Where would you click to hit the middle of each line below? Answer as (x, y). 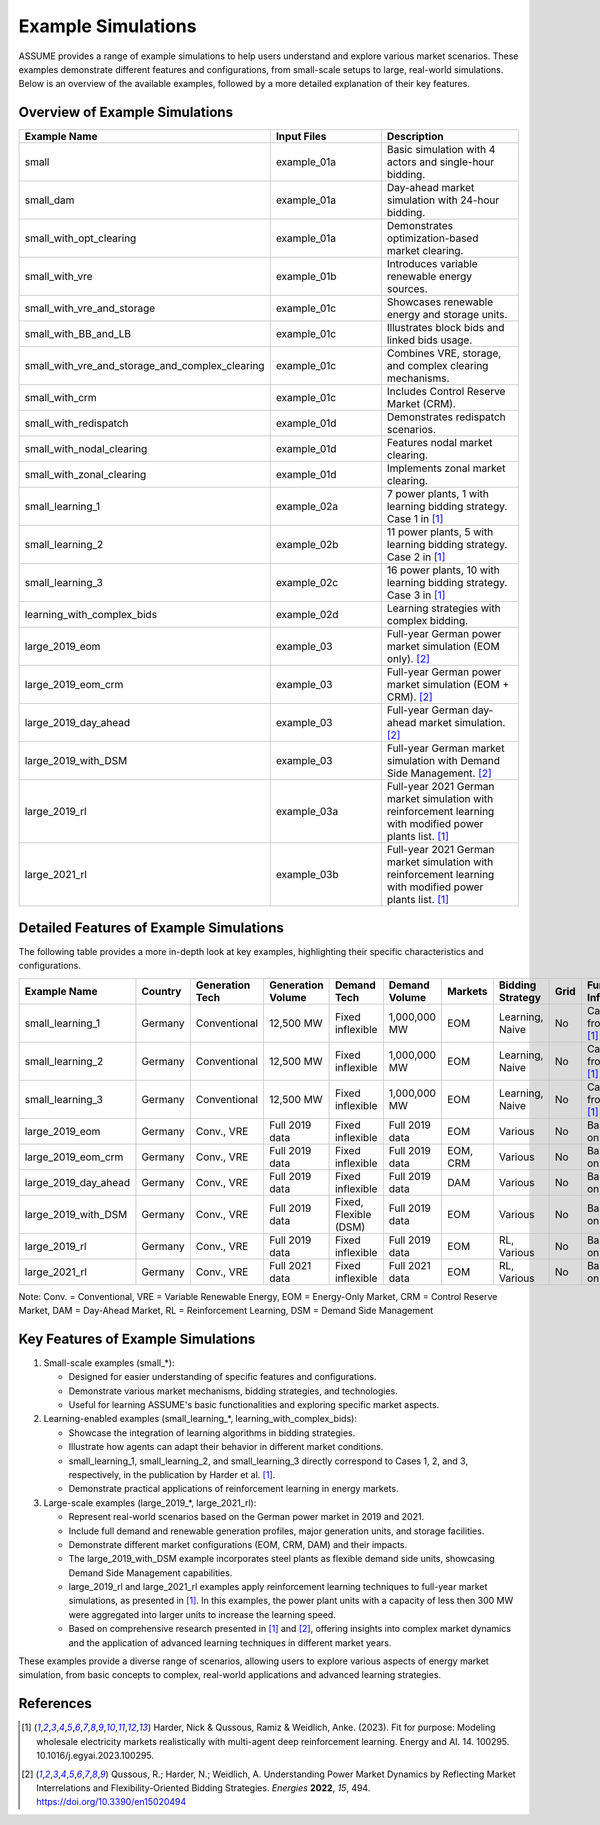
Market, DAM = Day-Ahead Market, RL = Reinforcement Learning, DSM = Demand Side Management (226, 1310)
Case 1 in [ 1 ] (415, 519)
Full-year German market (445, 748)
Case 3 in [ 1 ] (416, 595)
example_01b (306, 277)
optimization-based (432, 238)
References (55, 1703)
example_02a (307, 507)
